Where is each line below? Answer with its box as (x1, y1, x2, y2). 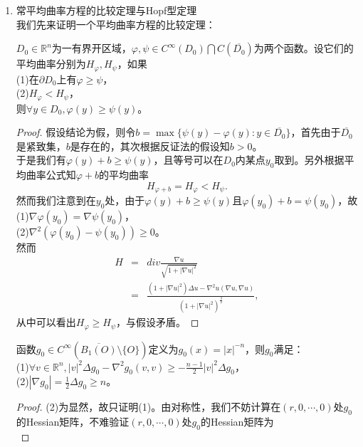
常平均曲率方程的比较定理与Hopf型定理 (16, 3, 197, 17)
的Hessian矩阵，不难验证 (16, 414, 130, 429)
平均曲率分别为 (16, 56, 86, 71)
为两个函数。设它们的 (253, 41, 354, 56)
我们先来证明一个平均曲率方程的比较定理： (16, 16, 216, 31)
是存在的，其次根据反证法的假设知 (70, 138, 230, 153)
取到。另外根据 (274, 152, 344, 167)
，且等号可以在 (153, 152, 223, 167)
